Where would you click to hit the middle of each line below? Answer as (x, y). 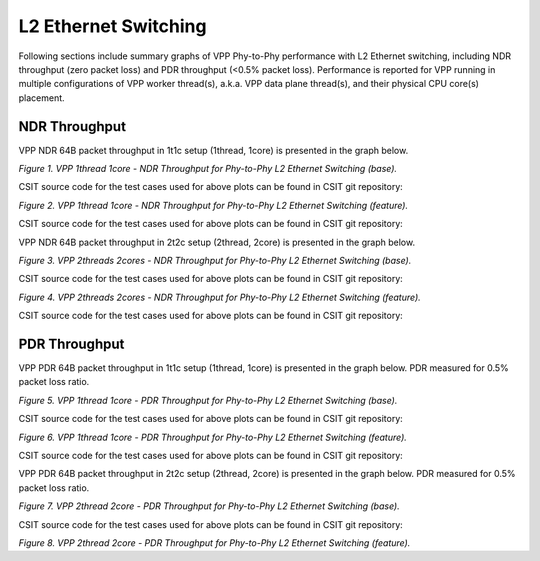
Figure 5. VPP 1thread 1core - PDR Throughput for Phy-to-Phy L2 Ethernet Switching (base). (208, 400)
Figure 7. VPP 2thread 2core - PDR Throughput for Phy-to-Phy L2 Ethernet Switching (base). (209, 506)
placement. (41, 97)
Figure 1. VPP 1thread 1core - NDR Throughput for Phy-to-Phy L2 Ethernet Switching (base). (208, 169)
